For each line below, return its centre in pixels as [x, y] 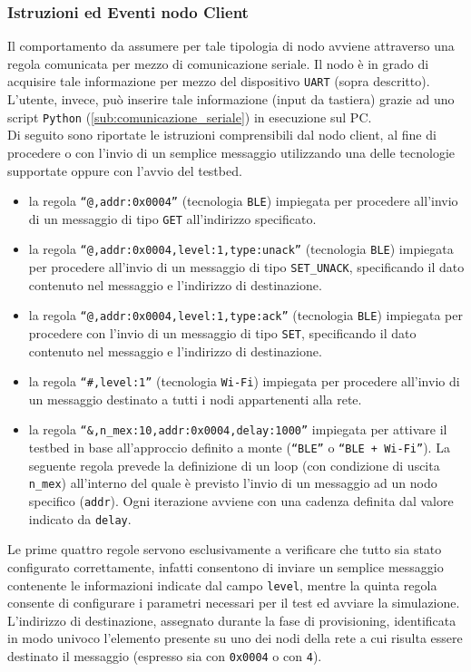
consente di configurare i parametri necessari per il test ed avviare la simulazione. [234, 603]
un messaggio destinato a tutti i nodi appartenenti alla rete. [195, 399]
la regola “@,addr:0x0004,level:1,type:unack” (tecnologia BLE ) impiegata [241, 249]
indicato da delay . [80, 518]
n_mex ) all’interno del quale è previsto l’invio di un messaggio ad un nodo [233, 483]
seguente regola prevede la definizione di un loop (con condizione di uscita [234, 465]
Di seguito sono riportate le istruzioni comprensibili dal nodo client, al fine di [222, 135]
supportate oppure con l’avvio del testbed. [125, 170]
